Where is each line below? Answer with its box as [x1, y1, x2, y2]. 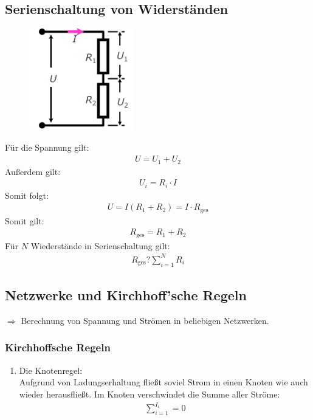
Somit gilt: [5, 214, 44, 227]
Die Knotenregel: [19, 363, 83, 376]
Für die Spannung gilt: [5, 141, 89, 154]
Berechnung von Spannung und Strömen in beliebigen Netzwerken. [21, 314, 269, 326]
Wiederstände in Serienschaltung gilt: [30, 239, 170, 252]
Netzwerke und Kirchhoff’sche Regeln [5, 286, 247, 305]
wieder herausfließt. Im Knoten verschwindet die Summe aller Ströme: [19, 387, 280, 400]
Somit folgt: [5, 188, 49, 201]
